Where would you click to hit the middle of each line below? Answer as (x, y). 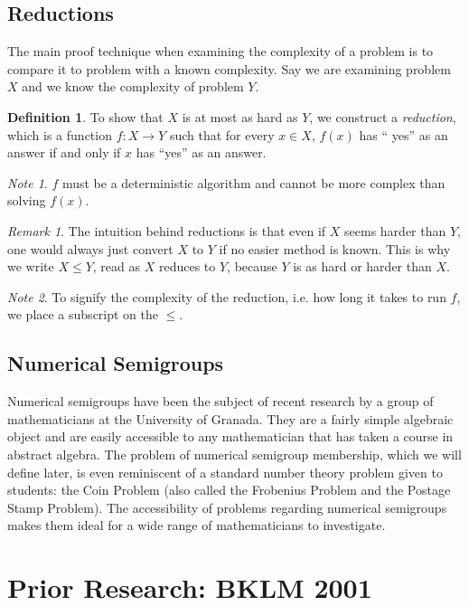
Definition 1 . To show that (85, 116)
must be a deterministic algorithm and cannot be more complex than (253, 182)
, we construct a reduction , (383, 116)
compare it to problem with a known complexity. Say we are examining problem (229, 68)
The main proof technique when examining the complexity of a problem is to (220, 51)
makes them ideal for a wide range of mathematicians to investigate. (197, 525)
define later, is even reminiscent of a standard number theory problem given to (225, 472)
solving (27, 200)
